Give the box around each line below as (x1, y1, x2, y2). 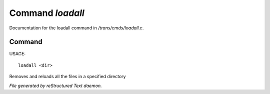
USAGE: (9, 51, 26, 57)
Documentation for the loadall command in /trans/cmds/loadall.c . (9, 25, 144, 31)
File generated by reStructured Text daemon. (9, 83, 102, 89)
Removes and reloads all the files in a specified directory (9, 74, 126, 80)
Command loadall (9, 7, 84, 18)
